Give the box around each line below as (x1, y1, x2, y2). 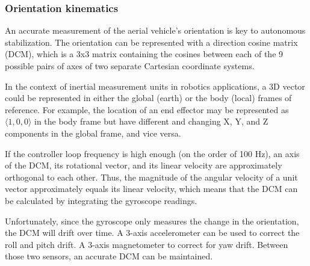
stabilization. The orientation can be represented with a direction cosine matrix (5, 36, 298, 48)
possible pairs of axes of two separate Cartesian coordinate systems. (5, 60, 255, 72)
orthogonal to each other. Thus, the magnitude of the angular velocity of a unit (5, 170, 298, 183)
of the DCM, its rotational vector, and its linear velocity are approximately (5, 159, 282, 172)
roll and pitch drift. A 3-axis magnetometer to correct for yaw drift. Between (5, 238, 288, 250)
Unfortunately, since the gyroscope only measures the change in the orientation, (5, 214, 299, 227)
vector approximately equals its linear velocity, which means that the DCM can (5, 182, 298, 195)
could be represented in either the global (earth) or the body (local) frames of (5, 91, 292, 104)
